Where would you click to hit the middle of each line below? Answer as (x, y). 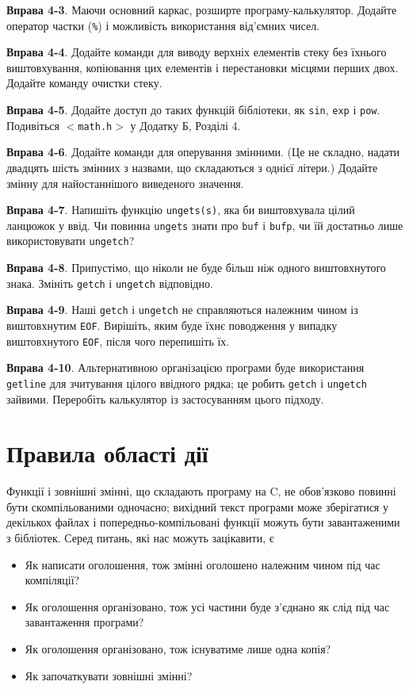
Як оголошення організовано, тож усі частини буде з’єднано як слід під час (207, 606)
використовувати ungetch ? (71, 241)
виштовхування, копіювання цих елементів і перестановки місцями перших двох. (203, 67)
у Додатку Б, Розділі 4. (185, 125)
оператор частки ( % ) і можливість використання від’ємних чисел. (163, 25)
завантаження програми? (84, 622)
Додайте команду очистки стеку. (84, 83)
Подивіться (33, 125)
